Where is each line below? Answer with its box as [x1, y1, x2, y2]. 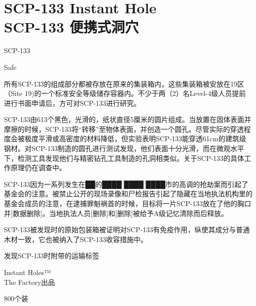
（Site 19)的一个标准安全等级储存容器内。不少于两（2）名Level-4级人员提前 [4, 88, 246, 98]
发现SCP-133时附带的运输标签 [4, 250, 100, 261]
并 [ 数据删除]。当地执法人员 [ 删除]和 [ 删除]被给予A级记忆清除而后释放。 [4, 208, 228, 218]
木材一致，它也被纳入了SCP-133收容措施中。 [4, 234, 148, 244]
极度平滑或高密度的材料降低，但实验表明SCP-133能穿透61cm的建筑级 [24, 133, 246, 144]
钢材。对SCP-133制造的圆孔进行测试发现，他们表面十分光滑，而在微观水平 [4, 143, 245, 153]
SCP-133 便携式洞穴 [4, 17, 139, 37]
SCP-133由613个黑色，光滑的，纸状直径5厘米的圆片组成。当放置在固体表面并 [4, 114, 252, 124]
